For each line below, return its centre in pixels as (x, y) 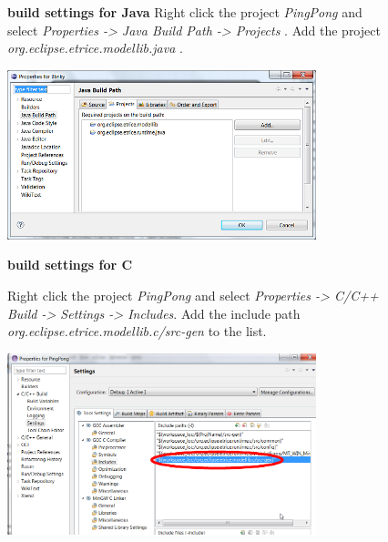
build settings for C (70, 265)
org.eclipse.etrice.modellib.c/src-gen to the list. (137, 331)
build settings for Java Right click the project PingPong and (185, 12)
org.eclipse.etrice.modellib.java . (95, 48)
